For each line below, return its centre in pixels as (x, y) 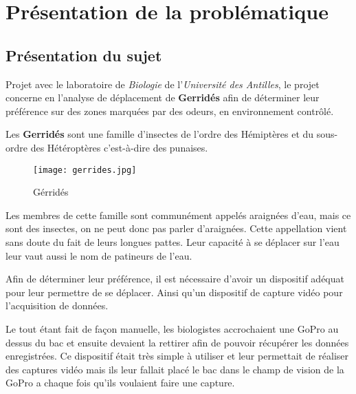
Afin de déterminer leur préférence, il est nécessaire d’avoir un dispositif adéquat (175, 279)
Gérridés (51, 192)
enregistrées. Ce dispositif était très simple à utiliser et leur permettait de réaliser (177, 356)
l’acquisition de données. (57, 305)
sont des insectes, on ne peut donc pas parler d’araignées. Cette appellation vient (176, 228)
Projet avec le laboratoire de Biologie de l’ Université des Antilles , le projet (163, 84)
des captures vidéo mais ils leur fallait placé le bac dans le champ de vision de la (175, 369)
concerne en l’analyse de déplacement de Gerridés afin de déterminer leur (163, 97)
